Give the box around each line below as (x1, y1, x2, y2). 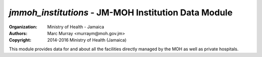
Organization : (9, 24, 37, 30)
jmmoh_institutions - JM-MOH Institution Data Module (9, 7, 233, 18)
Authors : (9, 30, 28, 36)
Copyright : (9, 37, 32, 43)
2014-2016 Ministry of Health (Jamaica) (47, 37, 127, 43)
